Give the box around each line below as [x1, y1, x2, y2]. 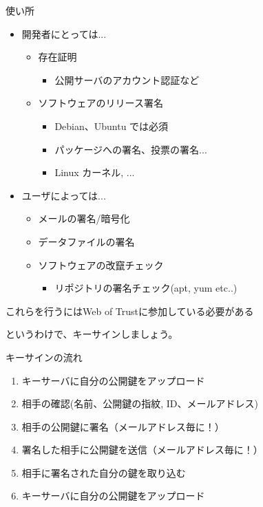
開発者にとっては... [21, 26, 107, 41]
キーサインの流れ [6, 349, 83, 364]
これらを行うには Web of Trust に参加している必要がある [6, 303, 254, 318]
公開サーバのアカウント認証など [54, 72, 200, 87]
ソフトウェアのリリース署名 [38, 96, 163, 110]
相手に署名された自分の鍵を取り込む [21, 465, 186, 479]
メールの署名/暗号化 [38, 211, 130, 226]
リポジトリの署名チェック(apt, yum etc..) [54, 281, 238, 295]
